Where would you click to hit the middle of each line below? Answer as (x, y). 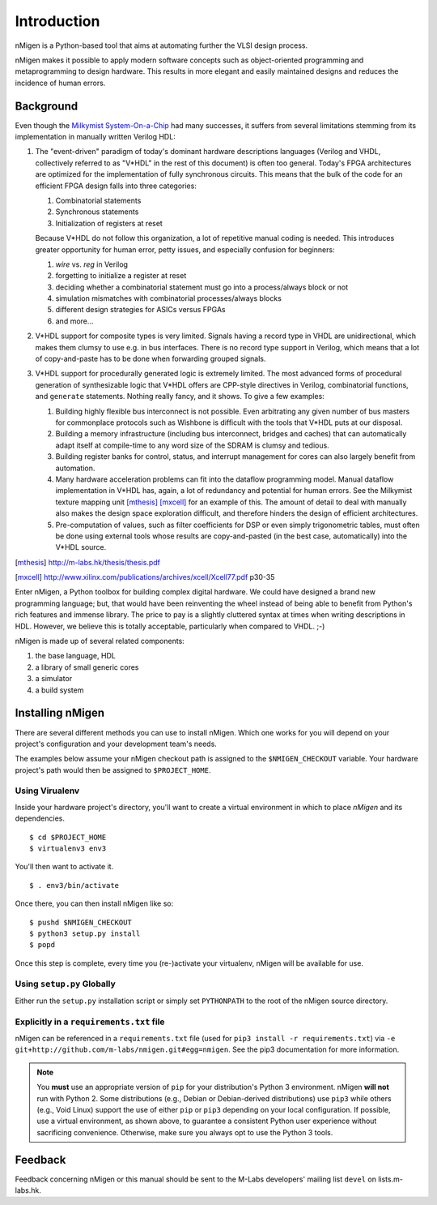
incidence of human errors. (60, 83)
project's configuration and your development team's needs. (116, 744)
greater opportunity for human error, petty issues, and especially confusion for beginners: (185, 249)
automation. (75, 468)
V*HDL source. (81, 547)
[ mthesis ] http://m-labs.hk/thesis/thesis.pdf (88, 562)
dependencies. (40, 818)
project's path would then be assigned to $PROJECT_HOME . (113, 770)
